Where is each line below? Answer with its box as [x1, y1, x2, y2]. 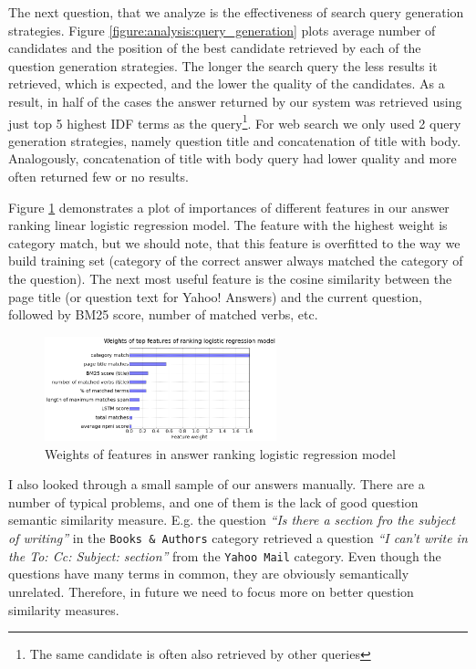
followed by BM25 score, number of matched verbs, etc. [8, 305, 318, 324]
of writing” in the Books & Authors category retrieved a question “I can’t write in [8, 528, 468, 548]
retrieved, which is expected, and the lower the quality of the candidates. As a [8, 74, 445, 93]
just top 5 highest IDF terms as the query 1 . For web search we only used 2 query [8, 110, 461, 132]
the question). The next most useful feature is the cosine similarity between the [8, 268, 452, 287]
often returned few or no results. [8, 167, 189, 185]
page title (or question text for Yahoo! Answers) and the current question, [8, 287, 422, 306]
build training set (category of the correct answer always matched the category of [8, 251, 463, 270]
